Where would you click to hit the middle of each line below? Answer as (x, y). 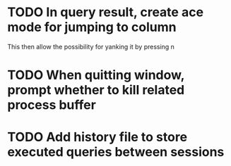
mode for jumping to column (92, 27)
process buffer (52, 105)
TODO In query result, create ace (105, 12)
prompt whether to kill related (96, 90)
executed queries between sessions (116, 152)
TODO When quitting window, (96, 75)
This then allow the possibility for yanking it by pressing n (91, 46)
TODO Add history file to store (97, 137)
